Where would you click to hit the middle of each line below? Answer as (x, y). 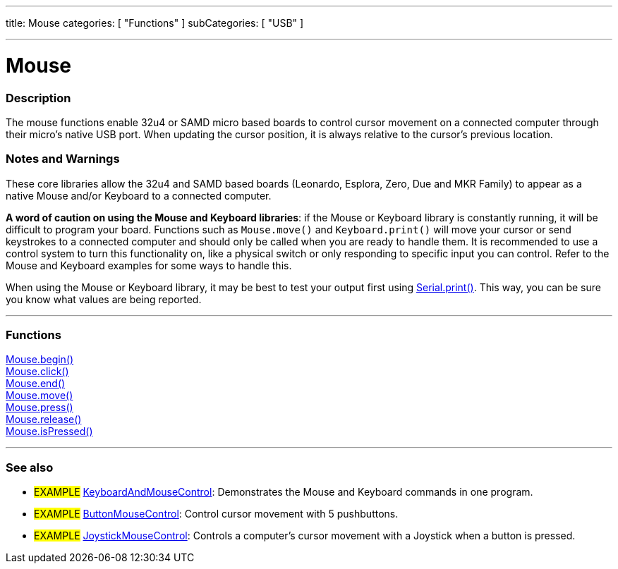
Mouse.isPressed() (49, 432)
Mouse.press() (40, 408)
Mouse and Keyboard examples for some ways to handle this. (149, 265)
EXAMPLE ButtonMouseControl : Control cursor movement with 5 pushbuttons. (216, 514)
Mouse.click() (37, 372)
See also (30, 467)
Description (38, 98)
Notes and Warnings (63, 159)
